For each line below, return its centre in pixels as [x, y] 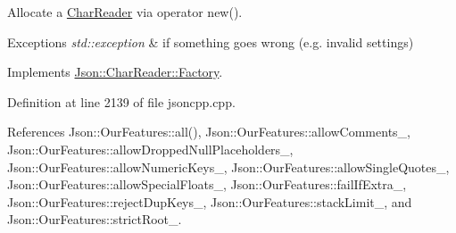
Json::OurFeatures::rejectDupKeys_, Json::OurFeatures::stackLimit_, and [210, 201]
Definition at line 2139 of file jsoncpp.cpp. [121, 101]
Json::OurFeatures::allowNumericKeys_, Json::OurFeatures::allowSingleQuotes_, [228, 166]
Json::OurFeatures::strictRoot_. [95, 219]
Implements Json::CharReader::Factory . [115, 72]
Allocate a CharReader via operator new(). [125, 12]
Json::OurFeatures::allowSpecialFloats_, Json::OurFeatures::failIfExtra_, [207, 184]
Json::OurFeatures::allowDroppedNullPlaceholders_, [150, 149]
